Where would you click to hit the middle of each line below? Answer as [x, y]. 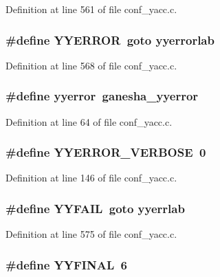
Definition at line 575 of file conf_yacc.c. [91, 234]
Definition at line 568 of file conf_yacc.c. [91, 65]
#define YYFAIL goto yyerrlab [95, 208]
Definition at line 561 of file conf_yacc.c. [91, 9]
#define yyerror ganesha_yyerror [102, 96]
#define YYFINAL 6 [67, 264]
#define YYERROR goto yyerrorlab [110, 40]
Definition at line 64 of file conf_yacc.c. [89, 121]
